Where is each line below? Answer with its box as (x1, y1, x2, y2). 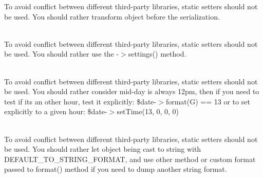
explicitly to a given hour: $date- (4, 106, 107, 117)
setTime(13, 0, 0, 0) (117, 106, 179, 117)
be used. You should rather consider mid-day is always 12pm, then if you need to (4, 86, 259, 97)
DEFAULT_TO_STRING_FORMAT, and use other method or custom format (4, 153, 256, 164)
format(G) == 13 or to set (165, 96, 250, 106)
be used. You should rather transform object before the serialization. (4, 11, 220, 22)
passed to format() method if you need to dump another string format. (4, 164, 227, 174)
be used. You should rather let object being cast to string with (4, 144, 201, 154)
